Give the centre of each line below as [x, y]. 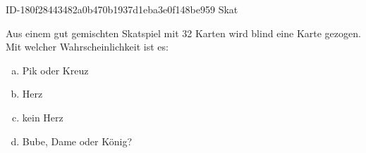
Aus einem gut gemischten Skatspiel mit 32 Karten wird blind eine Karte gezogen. [183, 33]
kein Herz [43, 117]
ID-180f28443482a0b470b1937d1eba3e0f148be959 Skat [122, 9]
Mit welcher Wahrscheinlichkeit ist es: [87, 47]
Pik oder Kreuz [55, 70]
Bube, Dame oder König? [77, 141]
